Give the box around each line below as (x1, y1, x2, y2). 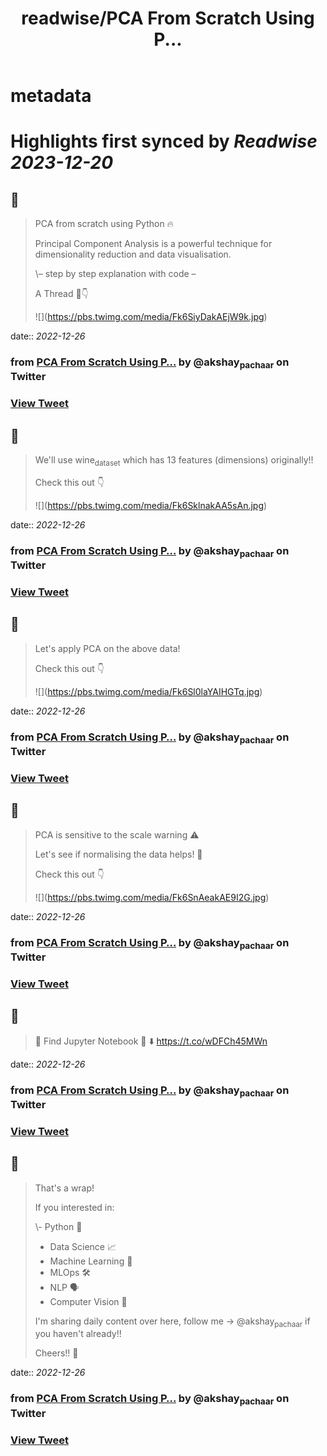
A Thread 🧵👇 (34, 288, 89, 300)
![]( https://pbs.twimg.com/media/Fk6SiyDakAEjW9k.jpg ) (34, 311, 268, 323)
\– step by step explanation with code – (34, 268, 197, 280)
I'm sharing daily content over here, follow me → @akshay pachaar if (34, 1315, 311, 1329)
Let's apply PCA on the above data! (34, 642, 181, 654)
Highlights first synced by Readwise (10, 130, 318, 153)
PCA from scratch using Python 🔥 (34, 218, 174, 230)
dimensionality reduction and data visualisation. (34, 248, 232, 261)
